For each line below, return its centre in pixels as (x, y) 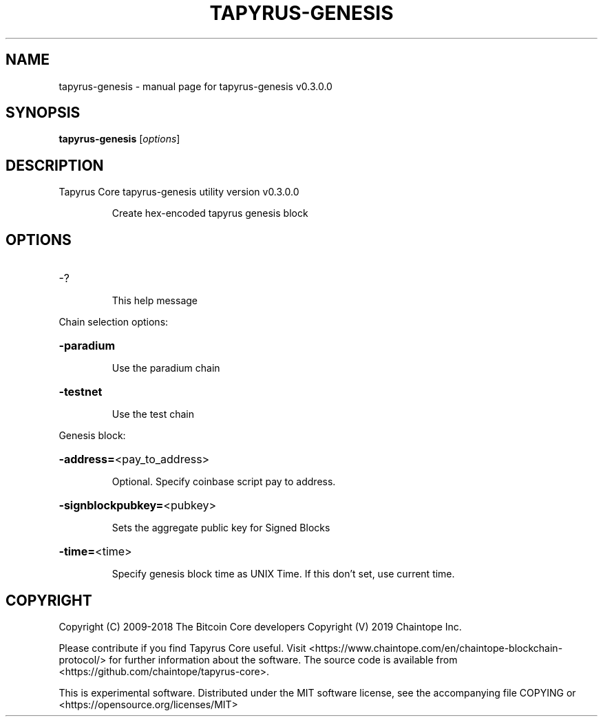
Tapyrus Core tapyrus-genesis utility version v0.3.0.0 (179, 192)
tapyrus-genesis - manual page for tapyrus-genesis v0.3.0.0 (195, 86)
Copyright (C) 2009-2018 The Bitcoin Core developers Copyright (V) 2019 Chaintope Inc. (260, 626)
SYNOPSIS (43, 113)
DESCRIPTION (55, 165)
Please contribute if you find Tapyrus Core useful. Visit (182, 648)
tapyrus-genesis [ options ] (119, 139)
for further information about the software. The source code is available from (283, 659)
